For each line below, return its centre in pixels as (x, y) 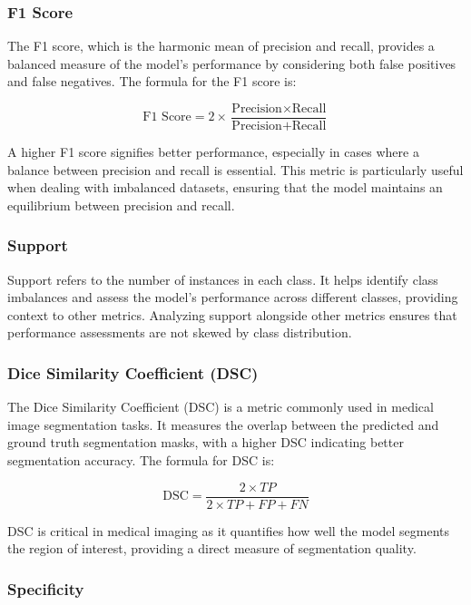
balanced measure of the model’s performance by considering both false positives (232, 63)
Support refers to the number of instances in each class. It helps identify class (223, 279)
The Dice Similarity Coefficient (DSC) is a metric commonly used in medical (221, 407)
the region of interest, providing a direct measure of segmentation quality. (212, 548)
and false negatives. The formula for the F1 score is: (152, 81)
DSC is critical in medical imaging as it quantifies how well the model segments (229, 530)
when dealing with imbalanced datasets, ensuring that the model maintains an (225, 187)
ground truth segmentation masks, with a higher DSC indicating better (206, 442)
